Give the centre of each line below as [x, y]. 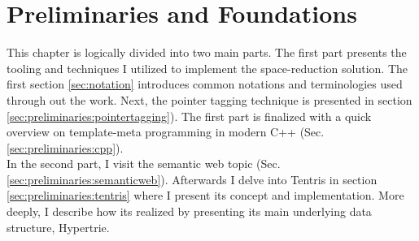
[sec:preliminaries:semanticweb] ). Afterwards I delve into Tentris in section [192, 179]
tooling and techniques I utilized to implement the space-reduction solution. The [207, 68]
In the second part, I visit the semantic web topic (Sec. [144, 164]
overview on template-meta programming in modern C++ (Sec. [166, 132]
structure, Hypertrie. [58, 227]
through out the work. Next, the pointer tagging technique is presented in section [209, 99]
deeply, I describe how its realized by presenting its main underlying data [189, 211]
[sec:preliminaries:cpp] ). [65, 147]
